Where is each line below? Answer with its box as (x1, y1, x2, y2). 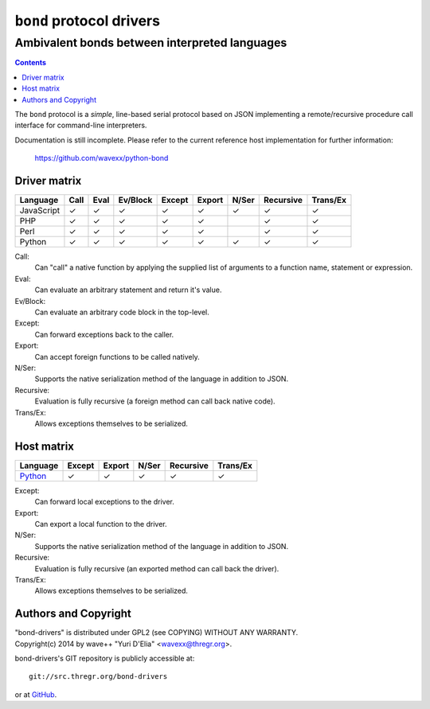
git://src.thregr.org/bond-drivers (29, 672, 168, 681)
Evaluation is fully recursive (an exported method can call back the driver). (34, 563, 279, 573)
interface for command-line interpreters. (14, 120, 147, 131)
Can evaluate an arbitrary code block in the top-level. (34, 307, 210, 317)
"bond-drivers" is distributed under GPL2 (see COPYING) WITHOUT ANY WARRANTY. (14, 628, 299, 637)
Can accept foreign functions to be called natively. (34, 352, 201, 361)
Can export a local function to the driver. (34, 519, 167, 528)
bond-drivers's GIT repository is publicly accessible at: (14, 653, 195, 663)
